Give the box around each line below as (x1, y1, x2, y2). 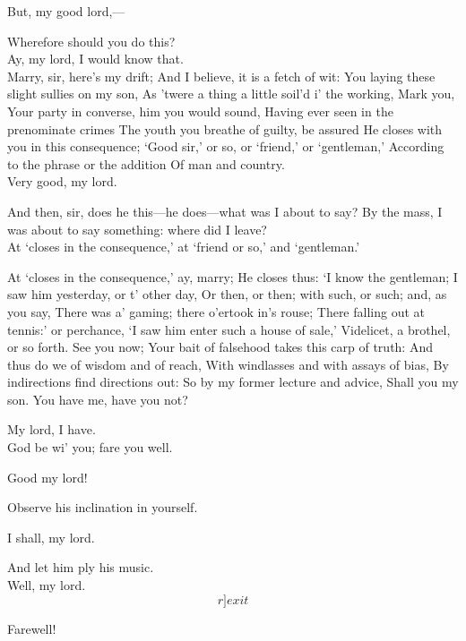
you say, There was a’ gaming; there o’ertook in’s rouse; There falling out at (7, 302, 425, 320)
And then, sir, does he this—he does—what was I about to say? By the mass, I (7, 201, 443, 220)
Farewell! (7, 619, 56, 637)
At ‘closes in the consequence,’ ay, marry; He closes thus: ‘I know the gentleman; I (7, 267, 458, 286)
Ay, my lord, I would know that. (7, 49, 184, 68)
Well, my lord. (7, 576, 86, 594)
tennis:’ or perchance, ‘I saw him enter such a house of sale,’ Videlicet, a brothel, (7, 320, 451, 338)
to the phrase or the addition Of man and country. (7, 154, 285, 173)
